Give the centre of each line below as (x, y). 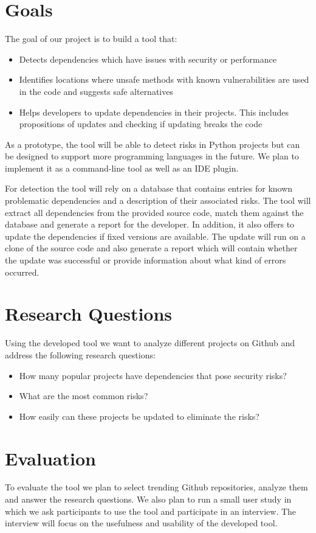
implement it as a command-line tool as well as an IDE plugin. (122, 168)
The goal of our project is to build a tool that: (91, 39)
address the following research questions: (80, 354)
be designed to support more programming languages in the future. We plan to (152, 156)
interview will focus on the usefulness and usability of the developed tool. (141, 523)
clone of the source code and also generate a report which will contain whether (151, 248)
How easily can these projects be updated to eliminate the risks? (139, 416)
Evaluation (50, 458)
